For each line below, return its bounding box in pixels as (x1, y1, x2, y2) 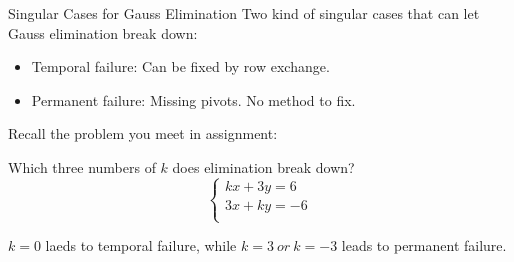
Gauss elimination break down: (8, 22, 198, 43)
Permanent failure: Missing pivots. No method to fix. (31, 89, 356, 110)
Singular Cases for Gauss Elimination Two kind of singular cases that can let (8, 3, 480, 23)
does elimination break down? (172, 156, 355, 177)
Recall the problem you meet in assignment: (8, 123, 278, 144)
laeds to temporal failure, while (45, 235, 237, 256)
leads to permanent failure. (341, 235, 507, 256)
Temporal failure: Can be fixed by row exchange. (31, 56, 330, 77)
